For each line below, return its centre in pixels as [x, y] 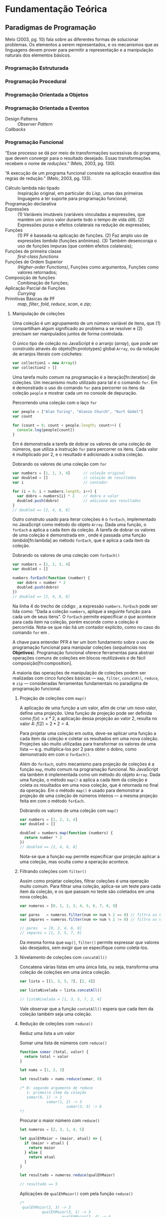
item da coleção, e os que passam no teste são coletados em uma [87, 891]
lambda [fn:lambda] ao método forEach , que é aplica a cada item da [81, 541]
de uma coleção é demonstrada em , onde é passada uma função [79, 535]
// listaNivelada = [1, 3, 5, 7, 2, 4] [61, 999]
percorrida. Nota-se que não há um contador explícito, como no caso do [86, 627]
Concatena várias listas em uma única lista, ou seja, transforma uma [89, 967]
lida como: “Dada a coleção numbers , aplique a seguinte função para [81, 611]
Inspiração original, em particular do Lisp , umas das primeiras [80, 193]
